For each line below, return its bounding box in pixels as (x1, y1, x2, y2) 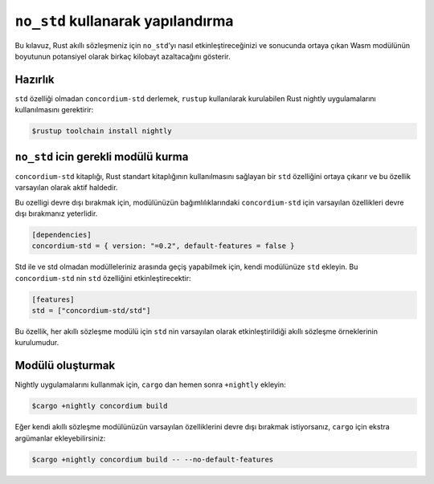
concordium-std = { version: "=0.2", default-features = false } (31, 242, 295, 250)
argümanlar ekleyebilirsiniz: (14, 433, 106, 443)
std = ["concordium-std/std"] (31, 306, 151, 315)
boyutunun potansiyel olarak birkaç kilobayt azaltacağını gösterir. (14, 51, 231, 61)
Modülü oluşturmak (14, 359, 116, 372)
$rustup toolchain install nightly (31, 127, 172, 136)
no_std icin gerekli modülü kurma (14, 149, 189, 164)
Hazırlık (14, 72, 55, 86)
